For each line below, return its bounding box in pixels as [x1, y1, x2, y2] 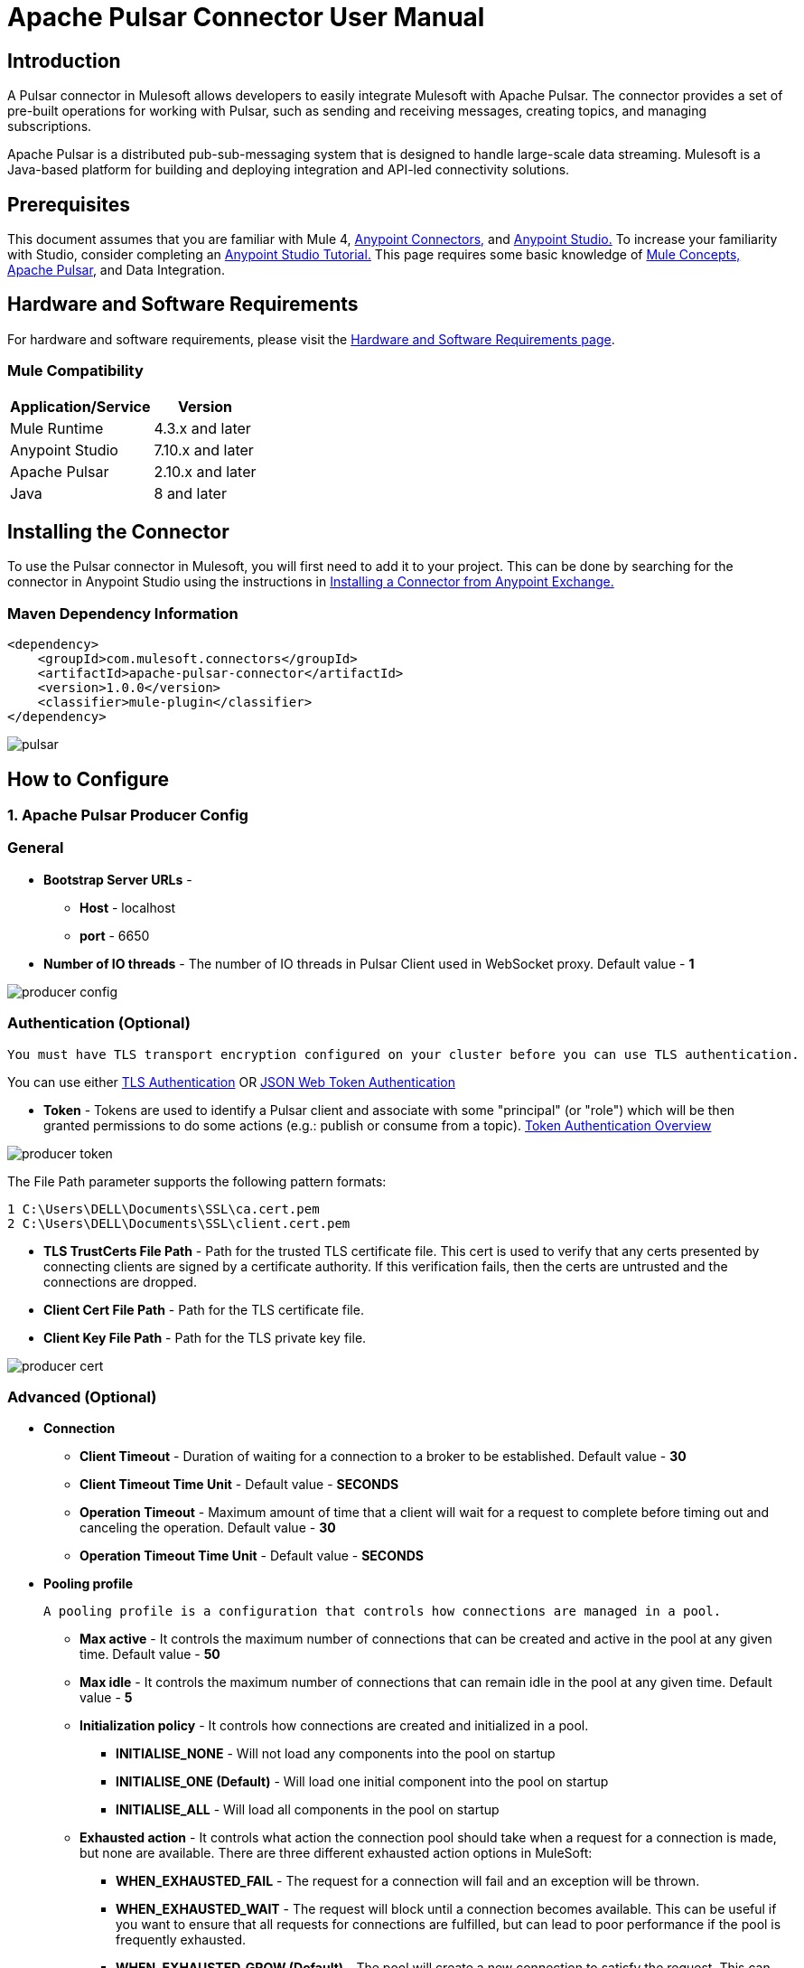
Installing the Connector [7, 520, 229, 544]
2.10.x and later [154, 462, 257, 481]
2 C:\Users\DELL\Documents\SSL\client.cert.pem [7, 1215, 351, 1231]
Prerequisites [7, 192, 130, 216]
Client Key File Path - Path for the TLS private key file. [43, 1329, 367, 1345]
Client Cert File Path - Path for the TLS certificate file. [43, 1301, 364, 1317]
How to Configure [7, 767, 170, 791]
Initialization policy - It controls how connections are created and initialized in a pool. [79, 1718, 589, 1734]
